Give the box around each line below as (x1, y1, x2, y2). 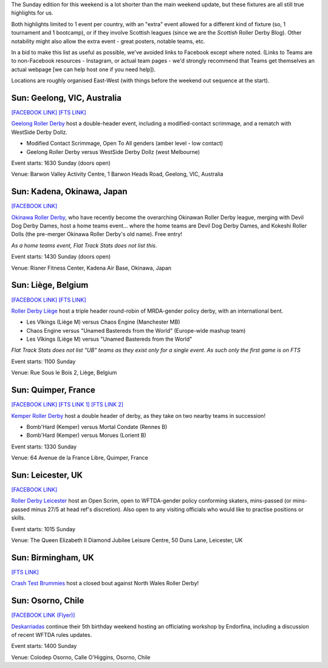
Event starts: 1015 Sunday (11, 525, 76, 532)
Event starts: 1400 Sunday (11, 642, 77, 650)
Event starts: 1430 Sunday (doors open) (11, 253, 111, 260)
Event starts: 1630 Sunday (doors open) (11, 159, 111, 167)
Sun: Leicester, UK (11, 470, 83, 480)
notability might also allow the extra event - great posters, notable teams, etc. (11, 37, 205, 45)
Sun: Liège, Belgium (11, 280, 89, 290)
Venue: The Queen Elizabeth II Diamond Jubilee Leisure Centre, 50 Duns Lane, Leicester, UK (11, 536, 243, 544)
